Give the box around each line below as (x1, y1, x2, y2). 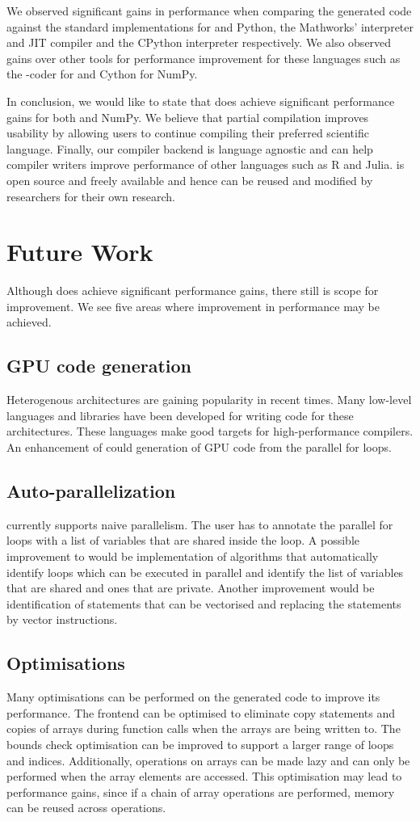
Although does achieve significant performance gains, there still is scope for (6, 282, 379, 299)
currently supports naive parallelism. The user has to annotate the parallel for (6, 516, 393, 533)
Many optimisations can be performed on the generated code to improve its (6, 688, 380, 705)
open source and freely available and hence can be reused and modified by (6, 171, 373, 188)
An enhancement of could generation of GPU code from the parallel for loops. (6, 439, 392, 456)
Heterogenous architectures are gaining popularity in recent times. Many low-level (6, 391, 412, 408)
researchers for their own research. (6, 187, 175, 204)
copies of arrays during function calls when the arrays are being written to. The (6, 720, 401, 737)
